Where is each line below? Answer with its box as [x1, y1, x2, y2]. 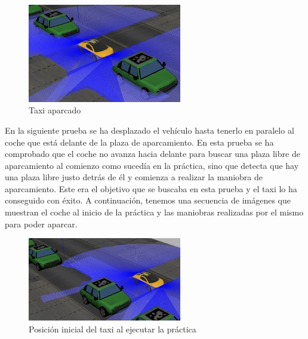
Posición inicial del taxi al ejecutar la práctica [29, 322, 196, 335]
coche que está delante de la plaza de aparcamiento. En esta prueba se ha [5, 135, 274, 148]
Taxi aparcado [29, 104, 81, 116]
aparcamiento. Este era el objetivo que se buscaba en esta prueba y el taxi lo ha [5, 182, 297, 195]
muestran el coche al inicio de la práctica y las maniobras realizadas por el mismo [5, 206, 304, 218]
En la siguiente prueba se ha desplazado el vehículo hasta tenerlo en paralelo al [5, 124, 294, 136]
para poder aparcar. [5, 217, 78, 230]
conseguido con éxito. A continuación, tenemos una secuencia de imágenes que [5, 194, 291, 207]
